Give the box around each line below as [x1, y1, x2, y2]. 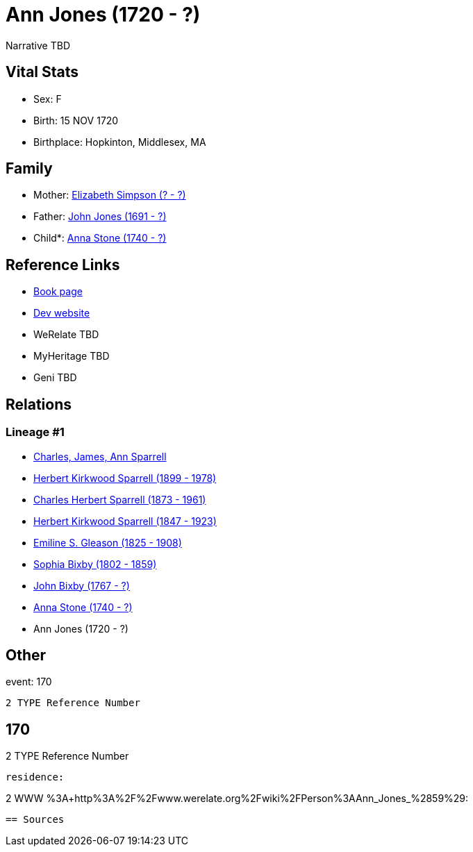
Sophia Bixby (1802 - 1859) [33, 558, 157, 570]
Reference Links [6, 256, 120, 274]
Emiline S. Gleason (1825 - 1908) [33, 536, 182, 549]
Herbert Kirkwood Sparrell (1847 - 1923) [33, 515, 217, 527]
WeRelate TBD [33, 328, 99, 341]
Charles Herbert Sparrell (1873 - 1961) [33, 493, 206, 506]
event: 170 [6, 676, 52, 688]
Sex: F [33, 92, 62, 105]
